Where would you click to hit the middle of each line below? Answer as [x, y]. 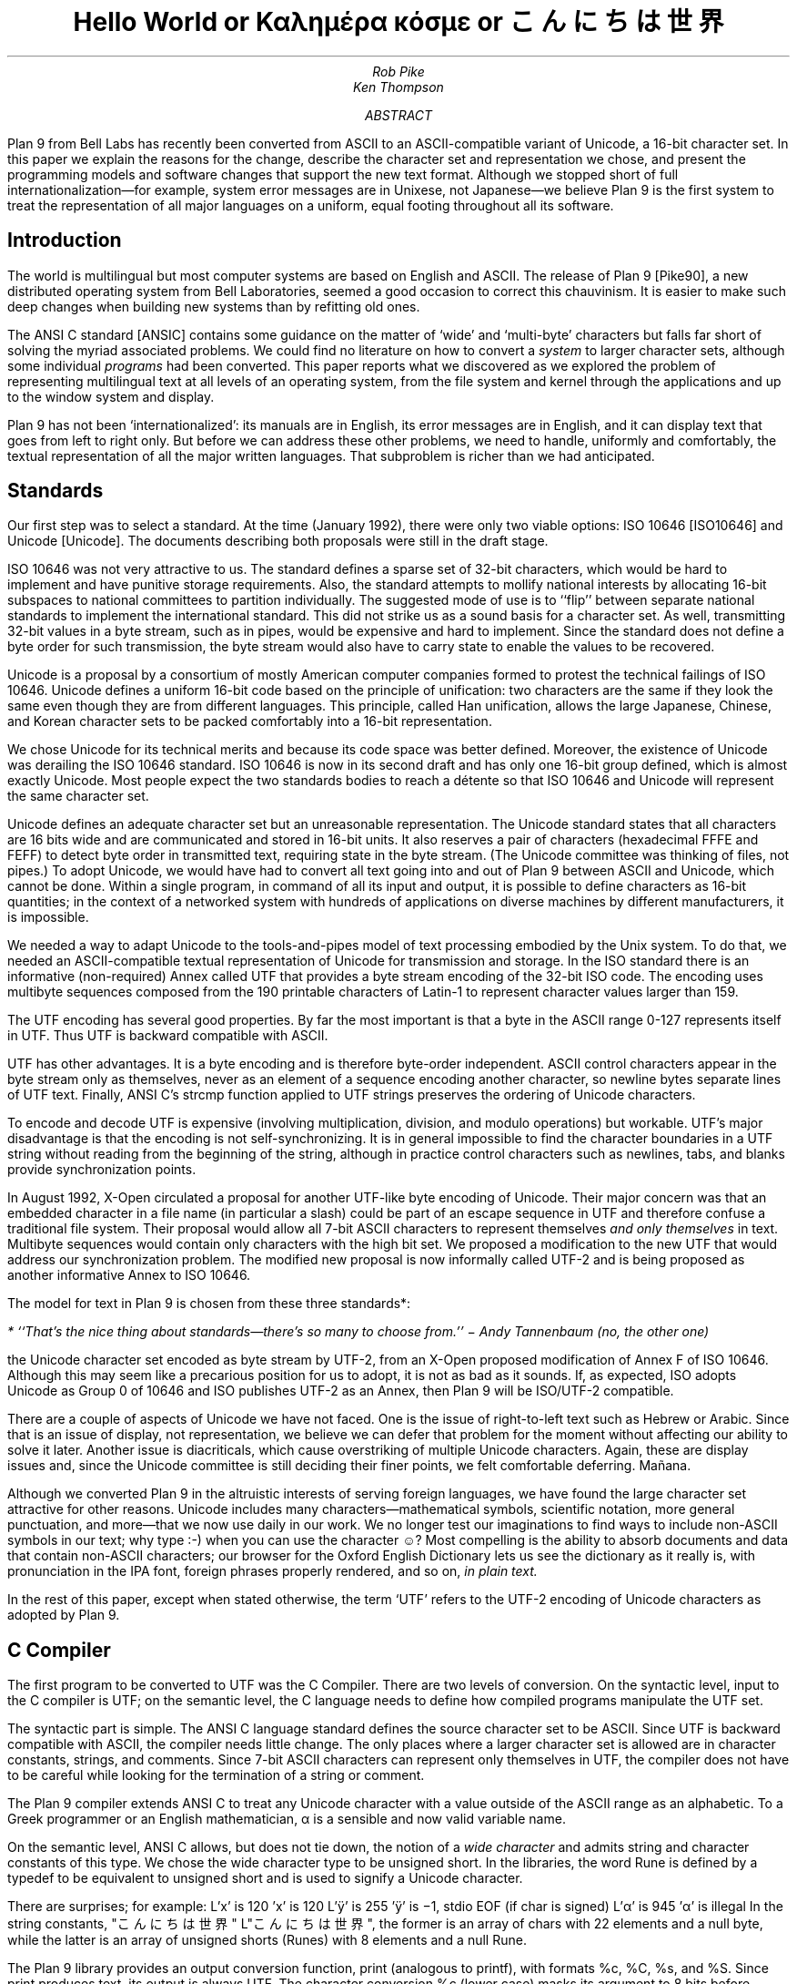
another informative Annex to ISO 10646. [129, 1275]
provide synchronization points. [102, 1170]
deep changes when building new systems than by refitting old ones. [214, 306]
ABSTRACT [398, 115]
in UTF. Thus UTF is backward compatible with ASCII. [168, 1036]
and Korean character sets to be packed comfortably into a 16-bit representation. [250, 721]
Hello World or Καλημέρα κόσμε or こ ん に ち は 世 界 [398, 22]
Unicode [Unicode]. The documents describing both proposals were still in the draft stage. [278, 541]
